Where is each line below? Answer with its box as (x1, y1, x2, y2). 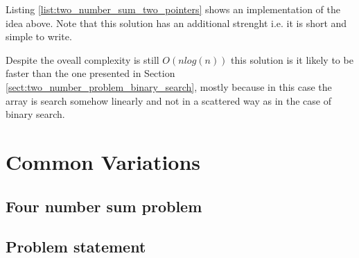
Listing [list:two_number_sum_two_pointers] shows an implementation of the (6, 2, 340, 16)
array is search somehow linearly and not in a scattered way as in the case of (6, 93, 331, 108)
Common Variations (6, 147, 201, 175)
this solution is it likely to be (231, 52, 353, 67)
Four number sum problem (6, 195, 202, 216)
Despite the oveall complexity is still (6, 52, 159, 67)
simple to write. (6, 29, 72, 44)
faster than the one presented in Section (6, 66, 175, 80)
